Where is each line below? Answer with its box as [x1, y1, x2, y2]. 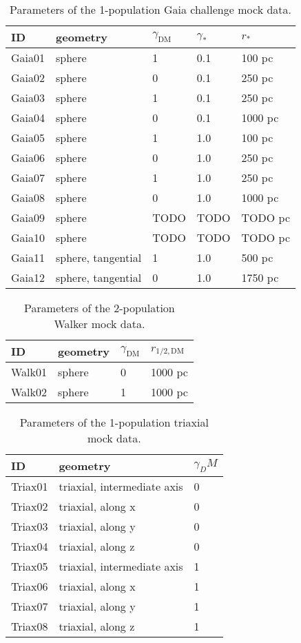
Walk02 [11, 384, 48, 400]
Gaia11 [11, 249, 45, 265]
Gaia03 [11, 90, 45, 105]
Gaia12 [11, 269, 45, 285]
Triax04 [11, 538, 48, 554]
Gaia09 [11, 210, 45, 225]
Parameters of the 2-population [24, 300, 175, 316]
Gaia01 [11, 50, 45, 65]
